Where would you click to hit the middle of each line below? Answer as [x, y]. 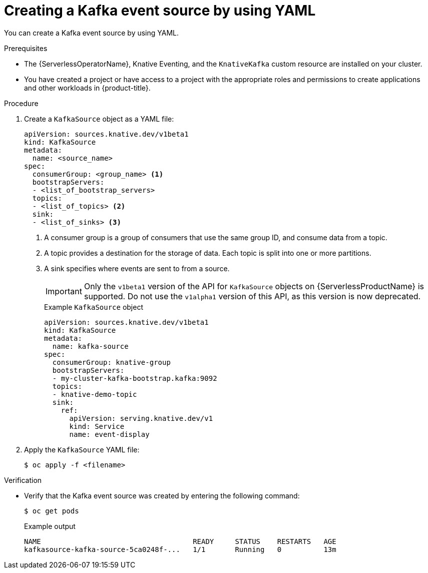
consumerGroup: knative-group [111, 362]
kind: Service [97, 426]
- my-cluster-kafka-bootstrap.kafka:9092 [135, 378]
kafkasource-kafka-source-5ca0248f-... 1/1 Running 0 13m [180, 549]
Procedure [21, 103]
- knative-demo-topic [95, 394]
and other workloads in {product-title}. [87, 88]
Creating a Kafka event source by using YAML [160, 11]
